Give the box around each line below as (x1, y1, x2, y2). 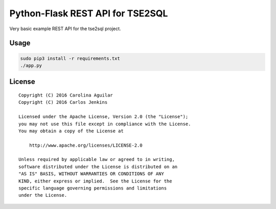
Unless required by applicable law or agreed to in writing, (18, 156, 175, 162)
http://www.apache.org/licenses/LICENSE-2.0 (29, 142, 143, 148)
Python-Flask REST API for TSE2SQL (9, 8, 168, 19)
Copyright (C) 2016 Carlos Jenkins (18, 100, 108, 105)
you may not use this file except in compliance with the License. (18, 121, 191, 127)
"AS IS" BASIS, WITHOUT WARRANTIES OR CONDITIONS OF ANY (18, 171, 165, 177)
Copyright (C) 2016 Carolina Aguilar (18, 92, 113, 98)
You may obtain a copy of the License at (18, 128, 124, 134)
